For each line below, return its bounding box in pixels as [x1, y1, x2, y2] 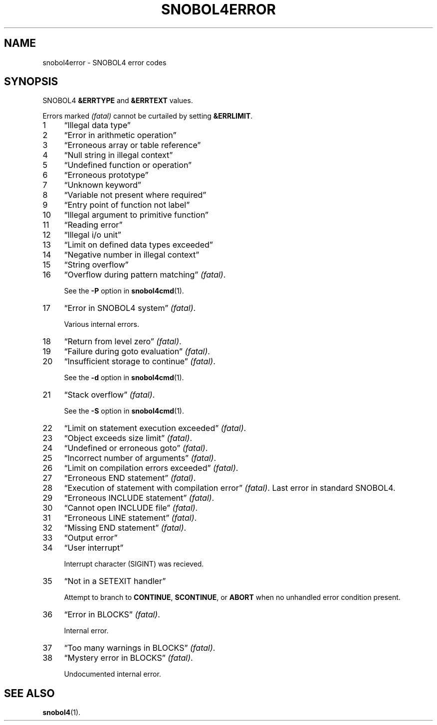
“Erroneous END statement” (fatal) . [64, 473, 196, 483]
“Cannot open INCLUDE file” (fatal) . [64, 503, 198, 513]
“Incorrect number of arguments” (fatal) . [64, 453, 217, 463]
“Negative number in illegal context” [64, 250, 200, 260]
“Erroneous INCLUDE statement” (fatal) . [64, 493, 215, 503]
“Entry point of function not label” [64, 200, 190, 210]
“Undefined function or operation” [64, 160, 192, 170]
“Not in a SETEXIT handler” [64, 576, 166, 586]
